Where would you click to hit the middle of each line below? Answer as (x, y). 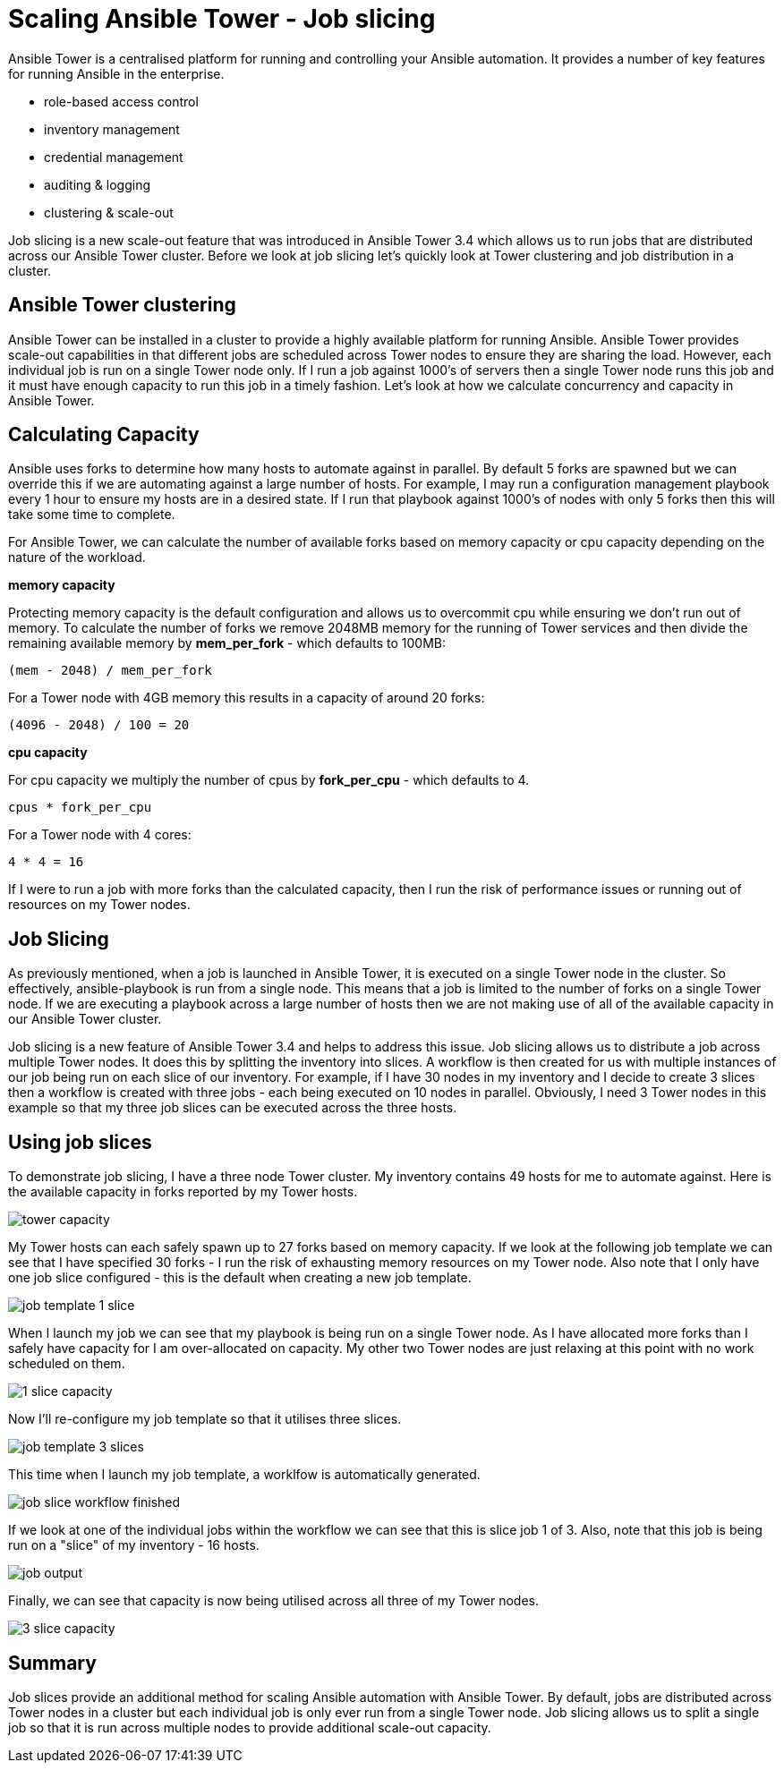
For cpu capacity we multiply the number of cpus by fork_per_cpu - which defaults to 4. (269, 780)
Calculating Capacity (104, 435)
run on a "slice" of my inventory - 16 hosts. (134, 1545)
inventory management (112, 129)
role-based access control (121, 101)
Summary (52, 1663)
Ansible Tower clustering (122, 305)
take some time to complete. (92, 515)
